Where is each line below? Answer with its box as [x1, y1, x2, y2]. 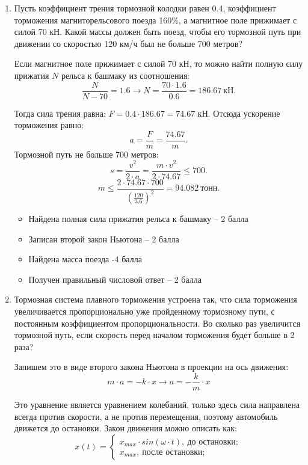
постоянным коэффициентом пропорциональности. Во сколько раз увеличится [14, 316, 301, 329]
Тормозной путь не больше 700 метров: [14, 147, 159, 160]
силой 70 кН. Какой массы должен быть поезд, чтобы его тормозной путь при [14, 25, 301, 38]
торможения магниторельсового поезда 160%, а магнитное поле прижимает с [14, 13, 297, 26]
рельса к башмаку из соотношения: [61, 69, 190, 81]
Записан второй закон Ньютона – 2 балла [28, 232, 179, 245]
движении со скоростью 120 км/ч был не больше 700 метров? [14, 37, 243, 49]
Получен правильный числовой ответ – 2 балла [28, 273, 202, 285]
